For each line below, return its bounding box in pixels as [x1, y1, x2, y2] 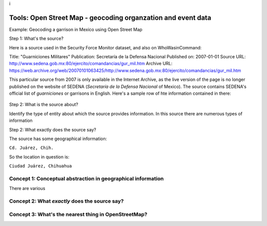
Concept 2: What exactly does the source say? [9, 198, 124, 205]
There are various [9, 186, 45, 191]
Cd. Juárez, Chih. [9, 145, 54, 151]
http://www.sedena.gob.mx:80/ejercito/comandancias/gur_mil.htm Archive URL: [9, 61, 173, 67]
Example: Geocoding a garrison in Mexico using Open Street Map [9, 26, 143, 32]
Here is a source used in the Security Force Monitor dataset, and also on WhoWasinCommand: [9, 44, 202, 50]
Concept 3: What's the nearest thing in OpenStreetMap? [9, 211, 148, 218]
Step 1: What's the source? [9, 36, 64, 41]
